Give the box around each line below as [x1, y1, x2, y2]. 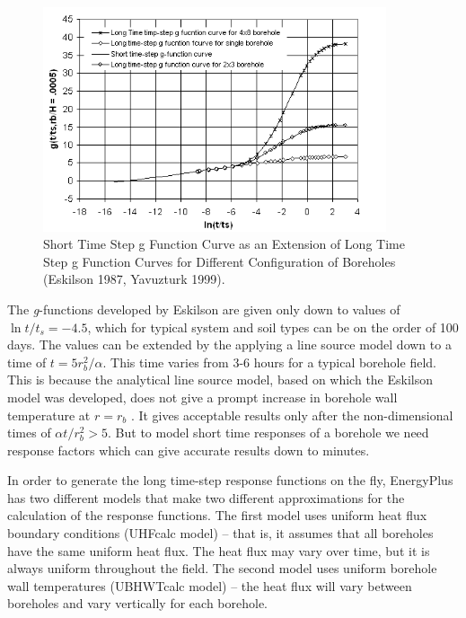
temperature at [7, 405, 91, 424]
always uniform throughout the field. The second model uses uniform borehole [7, 559, 437, 578]
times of [7, 423, 51, 442]
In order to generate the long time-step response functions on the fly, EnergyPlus [7, 471, 453, 490]
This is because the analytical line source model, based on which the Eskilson [7, 370, 434, 389]
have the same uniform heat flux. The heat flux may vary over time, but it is [7, 541, 430, 560]
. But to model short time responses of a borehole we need [108, 423, 429, 442]
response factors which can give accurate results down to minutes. [7, 440, 370, 459]
